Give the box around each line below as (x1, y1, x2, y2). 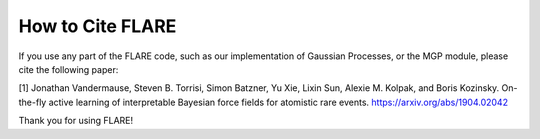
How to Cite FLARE (18, 15, 177, 37)
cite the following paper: (18, 63, 119, 75)
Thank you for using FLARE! (18, 115, 134, 127)
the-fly (18, 96, 47, 108)
